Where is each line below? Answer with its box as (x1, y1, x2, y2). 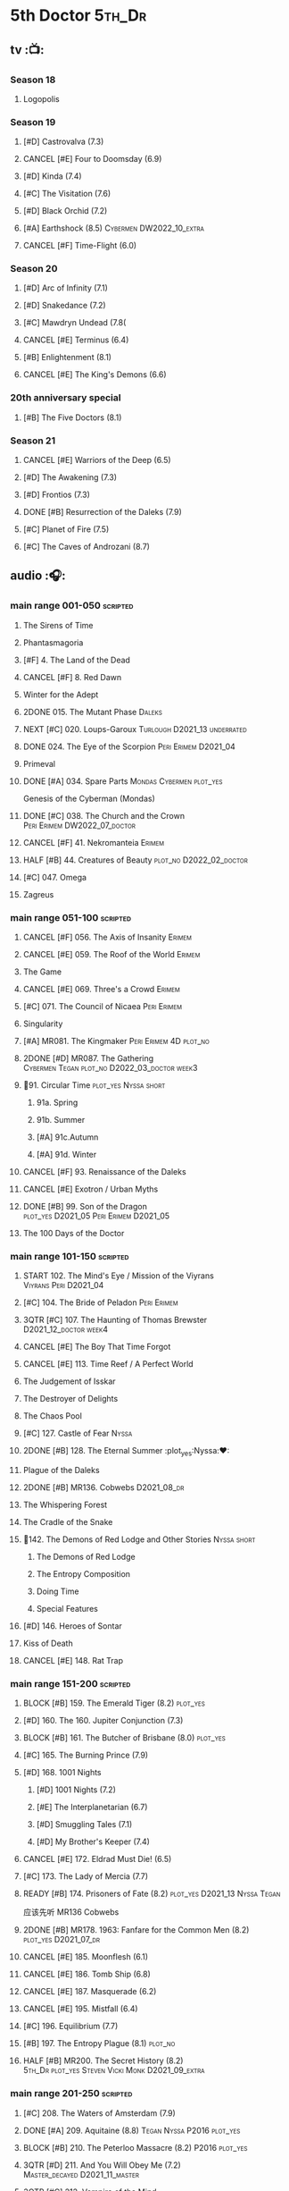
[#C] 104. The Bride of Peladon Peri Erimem (22, 1297, 178, 1308)
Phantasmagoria (22, 636, 84, 648)
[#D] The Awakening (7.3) (22, 472, 118, 483)
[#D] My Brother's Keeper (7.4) (36, 1836, 151, 1847)
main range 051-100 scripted (10, 911, 132, 923)
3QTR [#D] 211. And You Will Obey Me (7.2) (22, 2160, 181, 2170)
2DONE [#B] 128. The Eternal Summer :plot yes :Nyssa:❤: (22, 1445, 230, 1458)
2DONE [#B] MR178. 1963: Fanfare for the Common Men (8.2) (22, 1925, 250, 1935)
